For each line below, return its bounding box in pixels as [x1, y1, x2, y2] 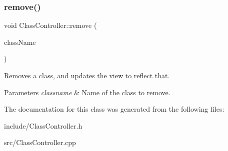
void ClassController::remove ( [4, 20, 97, 30]
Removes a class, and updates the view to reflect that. [4, 70, 170, 80]
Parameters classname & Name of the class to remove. [4, 87, 170, 97]
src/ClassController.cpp [4, 137, 76, 148]
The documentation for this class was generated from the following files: [4, 104, 224, 114]
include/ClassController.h [4, 120, 82, 131]
